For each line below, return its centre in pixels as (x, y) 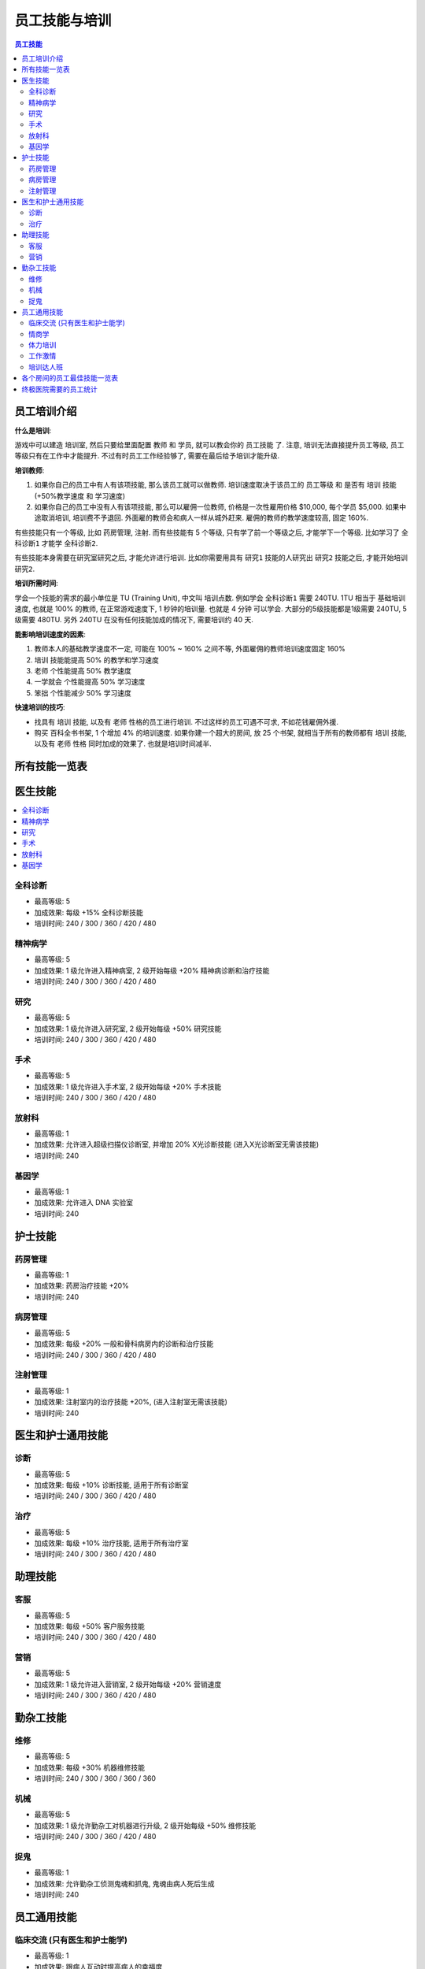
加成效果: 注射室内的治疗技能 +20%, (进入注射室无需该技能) (131, 1402)
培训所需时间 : (37, 584)
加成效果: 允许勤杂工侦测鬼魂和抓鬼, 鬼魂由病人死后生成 (124, 1883)
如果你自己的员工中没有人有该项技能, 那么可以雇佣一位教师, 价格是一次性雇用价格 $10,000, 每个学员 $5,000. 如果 (217, 506)
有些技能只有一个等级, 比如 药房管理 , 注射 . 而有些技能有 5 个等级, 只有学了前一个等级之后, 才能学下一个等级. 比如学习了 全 (211, 532)
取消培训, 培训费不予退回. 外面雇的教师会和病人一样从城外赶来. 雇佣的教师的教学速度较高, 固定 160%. (205, 518)
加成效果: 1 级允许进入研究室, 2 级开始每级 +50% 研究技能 (128, 1029)
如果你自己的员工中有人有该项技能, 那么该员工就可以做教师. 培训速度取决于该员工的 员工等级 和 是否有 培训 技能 (215, 485)
